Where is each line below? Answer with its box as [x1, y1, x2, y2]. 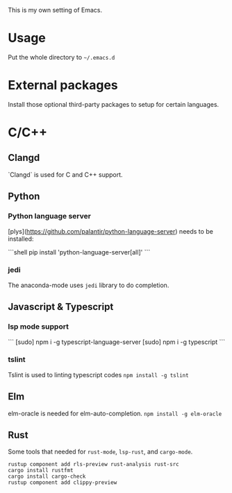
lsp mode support [8, 322, 69, 331]
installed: [8, 234, 34, 243]
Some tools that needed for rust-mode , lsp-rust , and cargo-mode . [8, 447, 193, 456]
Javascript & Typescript [8, 301, 114, 313]
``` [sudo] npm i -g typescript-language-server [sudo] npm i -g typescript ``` [8, 338, 226, 346]
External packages [8, 78, 119, 93]
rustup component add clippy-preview [8, 479, 117, 486]
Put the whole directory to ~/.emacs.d [8, 53, 115, 61]
